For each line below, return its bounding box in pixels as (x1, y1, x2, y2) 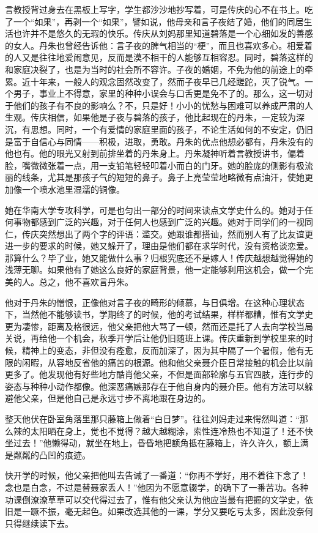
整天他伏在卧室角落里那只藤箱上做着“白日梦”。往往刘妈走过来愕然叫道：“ (5, 412, 300, 425)
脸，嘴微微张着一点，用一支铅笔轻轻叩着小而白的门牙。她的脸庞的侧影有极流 (5, 158, 313, 171)
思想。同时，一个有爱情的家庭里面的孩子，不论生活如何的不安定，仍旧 (30, 122, 313, 135)
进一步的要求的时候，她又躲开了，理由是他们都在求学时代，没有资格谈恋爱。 (5, 239, 313, 252)
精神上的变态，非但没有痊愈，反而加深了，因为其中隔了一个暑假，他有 (21, 344, 305, 357)
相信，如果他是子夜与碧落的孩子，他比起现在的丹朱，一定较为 (47, 111, 296, 124)
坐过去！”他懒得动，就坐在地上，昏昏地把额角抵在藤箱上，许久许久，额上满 (5, 436, 309, 449)
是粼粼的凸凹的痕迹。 (5, 448, 91, 461)
